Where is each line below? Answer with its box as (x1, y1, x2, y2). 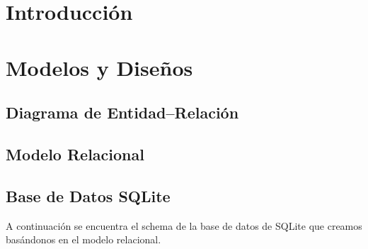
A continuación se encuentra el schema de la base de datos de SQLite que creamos (6, 218, 362, 233)
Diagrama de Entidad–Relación (6, 101, 239, 123)
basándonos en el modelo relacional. (6, 232, 161, 247)
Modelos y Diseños (6, 52, 193, 82)
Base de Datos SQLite (6, 184, 171, 206)
